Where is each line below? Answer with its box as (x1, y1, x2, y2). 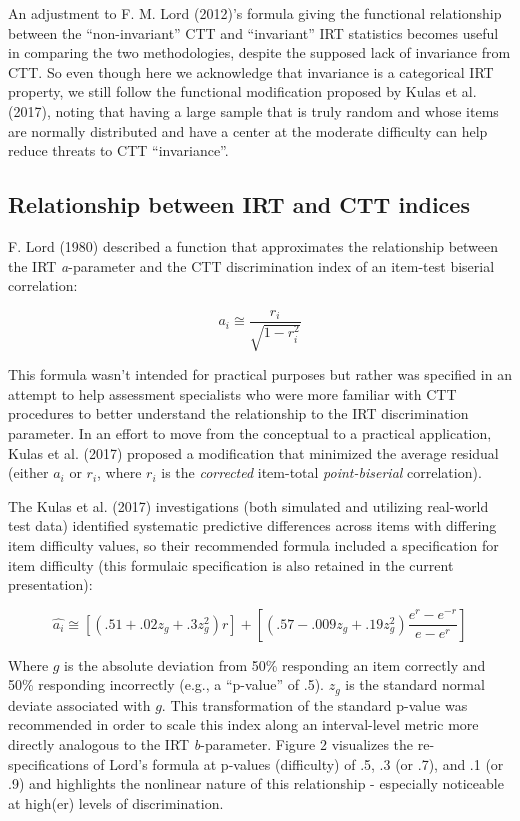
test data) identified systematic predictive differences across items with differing (8, 515, 497, 536)
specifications (8, 753, 89, 774)
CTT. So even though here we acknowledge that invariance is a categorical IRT (8, 61, 494, 82)
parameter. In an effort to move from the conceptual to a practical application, (8, 422, 492, 443)
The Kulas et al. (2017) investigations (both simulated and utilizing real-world (8, 495, 489, 516)
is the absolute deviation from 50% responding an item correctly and (64, 654, 486, 675)
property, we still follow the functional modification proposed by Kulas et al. (8, 81, 477, 102)
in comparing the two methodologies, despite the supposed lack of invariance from (8, 42, 511, 63)
